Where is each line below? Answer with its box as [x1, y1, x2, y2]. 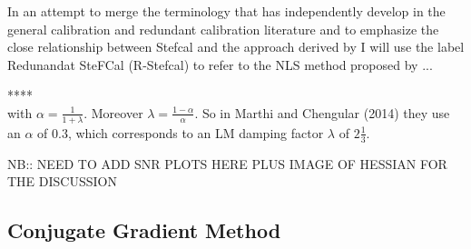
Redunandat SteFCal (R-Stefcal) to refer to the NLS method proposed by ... [7, 55, 433, 74]
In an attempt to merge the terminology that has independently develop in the [7, 2, 446, 20]
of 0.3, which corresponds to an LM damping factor [37, 123, 324, 142]
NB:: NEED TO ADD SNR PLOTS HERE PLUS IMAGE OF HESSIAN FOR [7, 154, 447, 173]
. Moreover [83, 103, 143, 122]
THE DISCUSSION [7, 172, 117, 191]
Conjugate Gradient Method [7, 216, 281, 244]
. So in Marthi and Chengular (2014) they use [194, 103, 450, 122]
